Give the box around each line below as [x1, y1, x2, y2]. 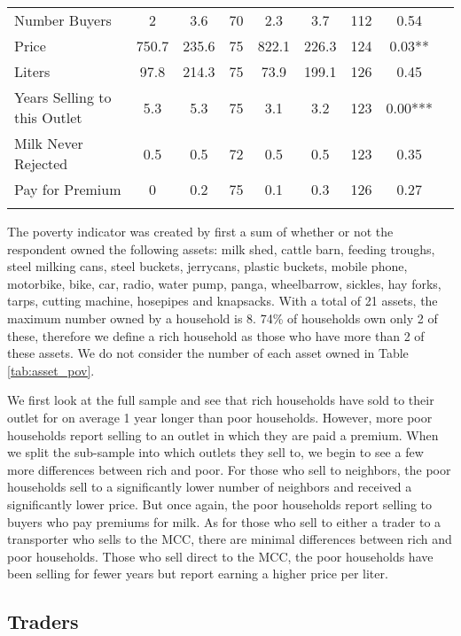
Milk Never [14, 133, 83, 153]
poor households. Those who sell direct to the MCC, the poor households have [7, 547, 434, 565]
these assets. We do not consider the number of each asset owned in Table [7, 344, 409, 362]
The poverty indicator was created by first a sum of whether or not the [7, 222, 394, 240]
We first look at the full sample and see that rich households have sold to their [7, 391, 434, 409]
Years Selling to [14, 87, 112, 107]
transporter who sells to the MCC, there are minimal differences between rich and [7, 530, 452, 548]
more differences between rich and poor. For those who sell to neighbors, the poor [7, 460, 451, 478]
